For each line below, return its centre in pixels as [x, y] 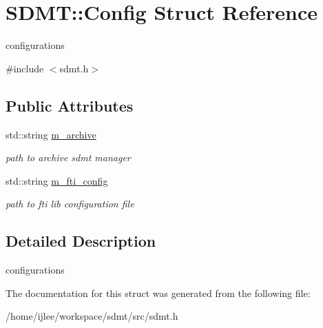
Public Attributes [70, 105]
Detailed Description [81, 241]
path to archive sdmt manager [68, 157]
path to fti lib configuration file [70, 204]
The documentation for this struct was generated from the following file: [158, 293]
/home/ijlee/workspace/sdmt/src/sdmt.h [92, 316]
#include [25, 68]
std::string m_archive [51, 134]
